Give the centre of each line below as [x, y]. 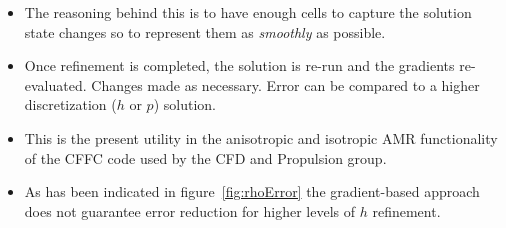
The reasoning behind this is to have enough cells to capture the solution [248, 12]
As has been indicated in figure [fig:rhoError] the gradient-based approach [252, 191]
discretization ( [70, 104]
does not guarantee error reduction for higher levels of [190, 210]
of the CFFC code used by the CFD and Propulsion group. [205, 157]
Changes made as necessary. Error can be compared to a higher [285, 84]
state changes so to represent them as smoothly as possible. [205, 31]
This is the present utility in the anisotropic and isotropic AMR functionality [261, 137]
